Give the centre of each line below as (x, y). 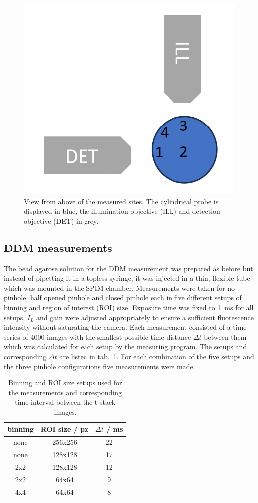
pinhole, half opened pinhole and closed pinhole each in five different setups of (123, 298)
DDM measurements (58, 247)
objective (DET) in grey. (61, 220)
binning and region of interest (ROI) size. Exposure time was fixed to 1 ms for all (129, 307)
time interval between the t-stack (65, 402)
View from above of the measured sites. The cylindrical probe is (121, 201)
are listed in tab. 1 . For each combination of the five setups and (157, 356)
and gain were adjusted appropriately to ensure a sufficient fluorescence (145, 317)
